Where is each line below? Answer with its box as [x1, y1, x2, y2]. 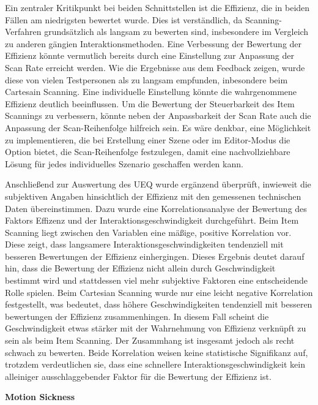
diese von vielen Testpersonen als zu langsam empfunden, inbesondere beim [5, 73, 288, 86]
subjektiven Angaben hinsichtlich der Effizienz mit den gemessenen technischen [5, 189, 301, 202]
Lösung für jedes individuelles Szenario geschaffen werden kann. [5, 157, 243, 170]
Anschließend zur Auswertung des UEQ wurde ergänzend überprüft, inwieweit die [5, 178, 311, 191]
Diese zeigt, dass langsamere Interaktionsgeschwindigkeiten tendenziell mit [5, 238, 284, 251]
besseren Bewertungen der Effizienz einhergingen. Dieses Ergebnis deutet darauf [5, 249, 305, 262]
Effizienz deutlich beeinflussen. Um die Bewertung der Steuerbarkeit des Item [5, 97, 295, 110]
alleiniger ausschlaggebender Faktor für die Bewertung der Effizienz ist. [5, 369, 272, 382]
